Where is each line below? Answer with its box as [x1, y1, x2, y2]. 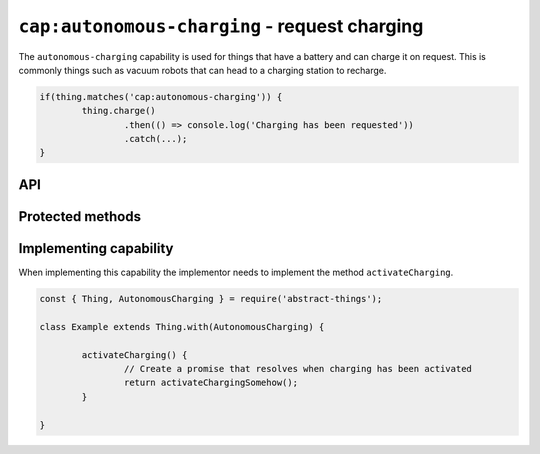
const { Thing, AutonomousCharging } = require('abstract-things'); [39, 293, 383, 304]
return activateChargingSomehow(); [123, 377, 299, 389]
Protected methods [18, 208, 142, 225]
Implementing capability [18, 240, 174, 257]
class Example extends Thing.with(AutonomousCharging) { [39, 321, 325, 332]
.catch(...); [123, 133, 188, 145]
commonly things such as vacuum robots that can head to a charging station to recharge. [18, 64, 387, 76]
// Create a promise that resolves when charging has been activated [123, 363, 472, 374]
